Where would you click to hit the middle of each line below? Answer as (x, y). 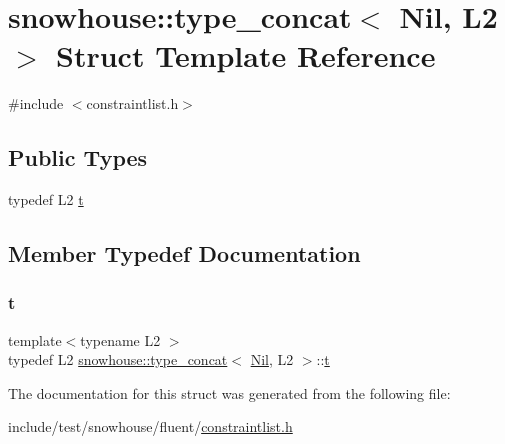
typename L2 (120, 339)
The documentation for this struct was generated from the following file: (229, 392)
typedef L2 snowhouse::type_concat (118, 359)
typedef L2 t (46, 199)
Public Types (78, 157)
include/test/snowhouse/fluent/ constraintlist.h (150, 426)
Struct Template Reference (246, 55)
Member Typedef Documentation (184, 253)
